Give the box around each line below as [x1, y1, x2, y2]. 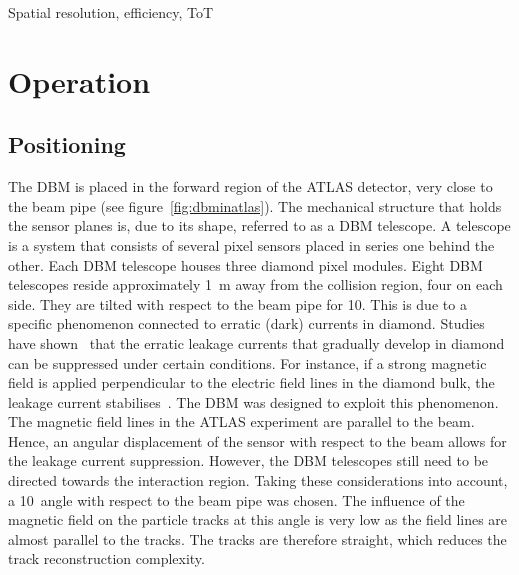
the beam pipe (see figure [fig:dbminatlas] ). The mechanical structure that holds [8, 195, 502, 216]
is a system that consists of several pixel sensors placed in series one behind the [8, 234, 495, 255]
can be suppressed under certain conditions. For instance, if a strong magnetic [8, 352, 487, 373]
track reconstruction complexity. [8, 548, 205, 569]
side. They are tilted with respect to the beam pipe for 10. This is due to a [8, 293, 467, 314]
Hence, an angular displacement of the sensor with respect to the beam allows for [8, 430, 507, 451]
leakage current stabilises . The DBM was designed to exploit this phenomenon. [8, 391, 499, 412]
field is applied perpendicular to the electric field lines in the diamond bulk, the [8, 372, 495, 393]
